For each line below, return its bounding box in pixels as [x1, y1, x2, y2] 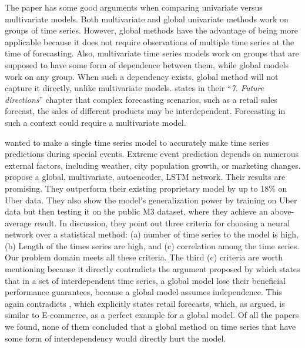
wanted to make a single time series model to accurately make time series [5, 136, 269, 148]
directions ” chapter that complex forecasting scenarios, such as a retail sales [5, 93, 277, 105]
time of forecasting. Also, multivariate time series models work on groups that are [5, 47, 299, 59]
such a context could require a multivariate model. [5, 116, 186, 128]
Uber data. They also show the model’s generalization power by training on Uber [5, 193, 297, 206]
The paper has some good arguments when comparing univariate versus [5, 1, 263, 13]
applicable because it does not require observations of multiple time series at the [5, 35, 294, 48]
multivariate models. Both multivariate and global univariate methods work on [5, 12, 289, 25]
